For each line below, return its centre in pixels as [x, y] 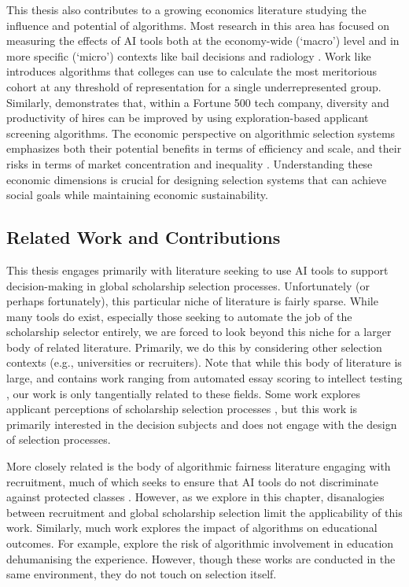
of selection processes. [59, 439]
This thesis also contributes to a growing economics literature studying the [186, 9]
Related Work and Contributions [144, 237]
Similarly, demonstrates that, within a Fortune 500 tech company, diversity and [198, 102]
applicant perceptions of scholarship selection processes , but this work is [182, 409]
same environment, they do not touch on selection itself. [142, 574]
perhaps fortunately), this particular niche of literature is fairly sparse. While [192, 301]
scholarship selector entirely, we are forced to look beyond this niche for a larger [199, 332]
